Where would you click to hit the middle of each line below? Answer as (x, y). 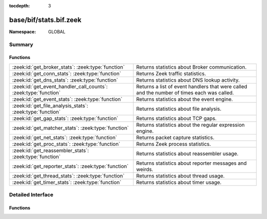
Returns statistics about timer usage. (179, 182)
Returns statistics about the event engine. (185, 99)
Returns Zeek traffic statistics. (171, 73)
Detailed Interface (31, 195)
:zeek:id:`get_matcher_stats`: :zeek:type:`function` (70, 128)
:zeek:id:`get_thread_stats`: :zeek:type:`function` (68, 175)
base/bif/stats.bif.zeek (45, 20)
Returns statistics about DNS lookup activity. (188, 80)
